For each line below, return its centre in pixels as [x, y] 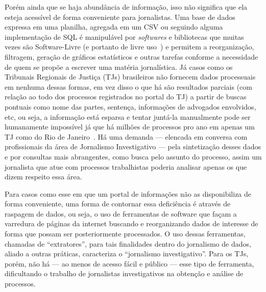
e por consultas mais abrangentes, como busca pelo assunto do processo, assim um [133, 156]
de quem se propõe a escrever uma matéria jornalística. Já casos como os [119, 67]
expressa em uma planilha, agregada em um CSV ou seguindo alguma [114, 27]
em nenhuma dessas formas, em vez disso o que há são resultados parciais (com [128, 86]
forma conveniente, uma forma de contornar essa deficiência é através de [118, 204]
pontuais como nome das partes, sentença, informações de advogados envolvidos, [130, 106]
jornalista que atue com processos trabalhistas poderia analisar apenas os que [126, 166]
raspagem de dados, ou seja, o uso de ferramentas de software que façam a [121, 213]
